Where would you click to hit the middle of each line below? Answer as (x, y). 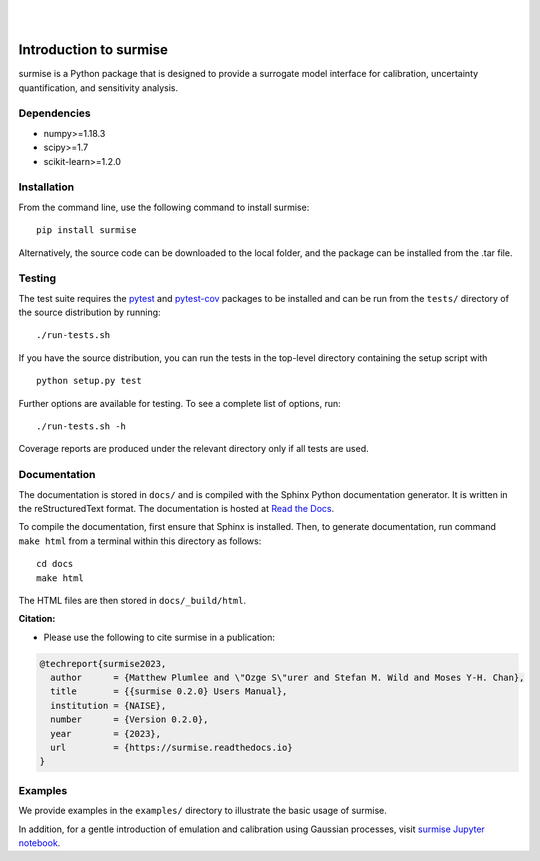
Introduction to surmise (93, 50)
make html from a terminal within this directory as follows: (140, 541)
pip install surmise (86, 230)
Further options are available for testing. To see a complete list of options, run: (179, 403)
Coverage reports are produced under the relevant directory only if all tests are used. (193, 449)
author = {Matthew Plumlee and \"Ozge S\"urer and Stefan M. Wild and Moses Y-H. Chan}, (287, 678)
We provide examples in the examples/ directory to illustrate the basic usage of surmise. (202, 811)
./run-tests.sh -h (81, 426)
